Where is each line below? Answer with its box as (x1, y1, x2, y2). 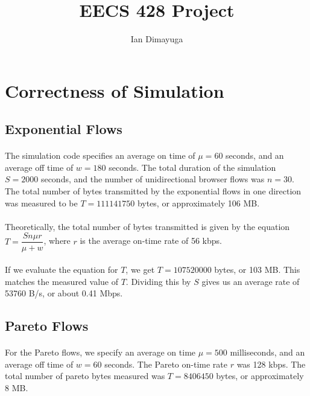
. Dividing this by (125, 275, 191, 287)
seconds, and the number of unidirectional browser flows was (40, 173, 265, 185)
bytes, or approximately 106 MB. (137, 196, 260, 209)
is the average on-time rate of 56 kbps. (80, 234, 222, 247)
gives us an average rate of (201, 275, 300, 287)
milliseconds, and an (230, 346, 305, 359)
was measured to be (5, 196, 78, 209)
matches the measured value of (5, 275, 118, 287)
